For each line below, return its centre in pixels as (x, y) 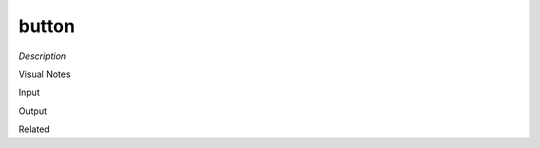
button (46, 26)
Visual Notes (44, 74)
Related (34, 129)
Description (42, 56)
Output (32, 111)
